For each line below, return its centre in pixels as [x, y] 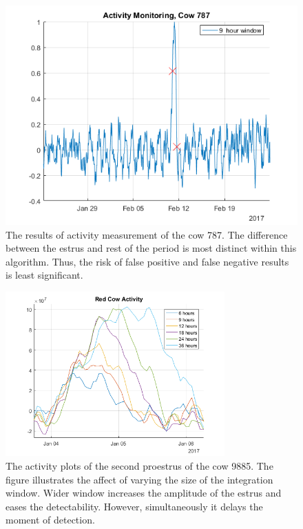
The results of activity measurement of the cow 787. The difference [147, 234]
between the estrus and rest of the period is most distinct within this [151, 248]
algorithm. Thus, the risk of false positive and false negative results [147, 261]
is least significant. [44, 275]
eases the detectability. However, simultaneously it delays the [134, 506]
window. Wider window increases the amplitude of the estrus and [144, 493]
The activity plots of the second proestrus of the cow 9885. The [139, 466]
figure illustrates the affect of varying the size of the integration [139, 479]
